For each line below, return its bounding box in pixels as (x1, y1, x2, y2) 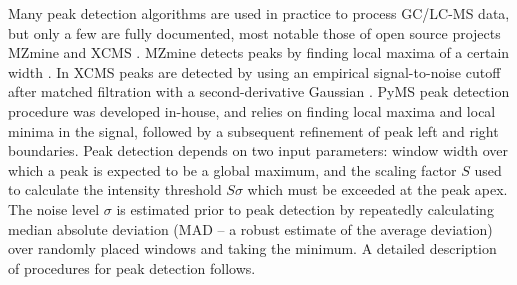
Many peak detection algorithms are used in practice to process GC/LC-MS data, (8, 3, 510, 23)
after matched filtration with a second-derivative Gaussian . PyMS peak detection (8, 81, 510, 102)
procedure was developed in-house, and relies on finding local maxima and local (8, 100, 496, 121)
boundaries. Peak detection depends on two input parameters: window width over (8, 140, 508, 161)
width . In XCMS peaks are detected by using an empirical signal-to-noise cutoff (8, 61, 501, 82)
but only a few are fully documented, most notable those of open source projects (8, 22, 501, 43)
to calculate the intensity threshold (8, 179, 222, 200)
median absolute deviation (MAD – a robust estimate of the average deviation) (8, 218, 493, 239)
